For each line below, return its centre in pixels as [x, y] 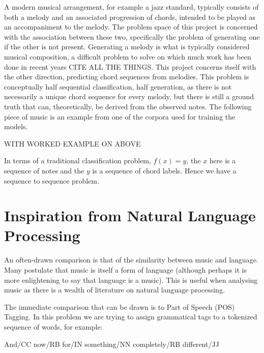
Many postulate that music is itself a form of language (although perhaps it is [125, 270]
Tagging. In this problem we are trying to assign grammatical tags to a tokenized [131, 317]
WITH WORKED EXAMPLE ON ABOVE [72, 143]
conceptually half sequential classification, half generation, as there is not [118, 86]
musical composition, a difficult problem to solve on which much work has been [128, 56]
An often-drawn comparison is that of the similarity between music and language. [131, 260]
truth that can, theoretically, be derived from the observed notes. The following [128, 106]
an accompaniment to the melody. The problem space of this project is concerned [131, 27]
